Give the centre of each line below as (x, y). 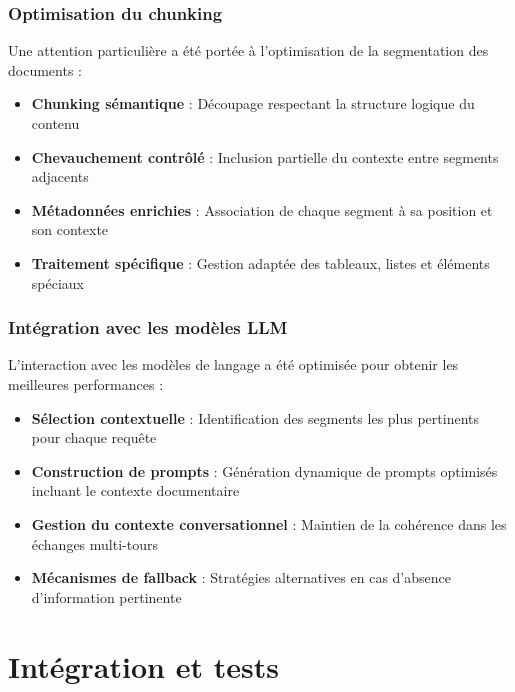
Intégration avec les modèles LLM (148, 327)
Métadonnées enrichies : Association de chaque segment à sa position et (262, 209)
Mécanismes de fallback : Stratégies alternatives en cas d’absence (241, 577)
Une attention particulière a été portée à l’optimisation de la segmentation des (248, 50)
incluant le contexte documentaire (135, 490)
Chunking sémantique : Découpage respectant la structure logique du (253, 103)
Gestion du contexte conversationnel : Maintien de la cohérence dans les (269, 523)
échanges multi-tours (94, 543)
